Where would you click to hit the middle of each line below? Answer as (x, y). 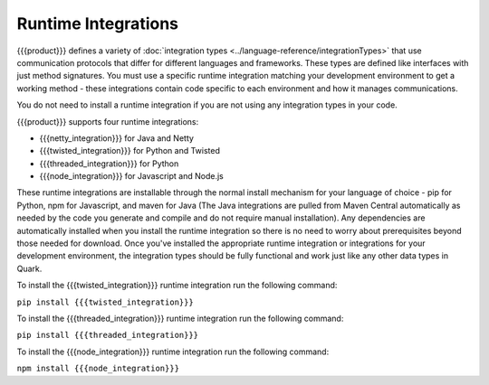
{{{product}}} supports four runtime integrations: (108, 121)
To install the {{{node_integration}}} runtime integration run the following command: (173, 352)
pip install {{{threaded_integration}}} (108, 335)
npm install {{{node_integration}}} (98, 369)
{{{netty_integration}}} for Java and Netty (117, 138)
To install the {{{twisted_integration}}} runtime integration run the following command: (177, 286)
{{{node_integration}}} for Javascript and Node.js (131, 176)
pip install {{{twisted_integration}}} (105, 302)
